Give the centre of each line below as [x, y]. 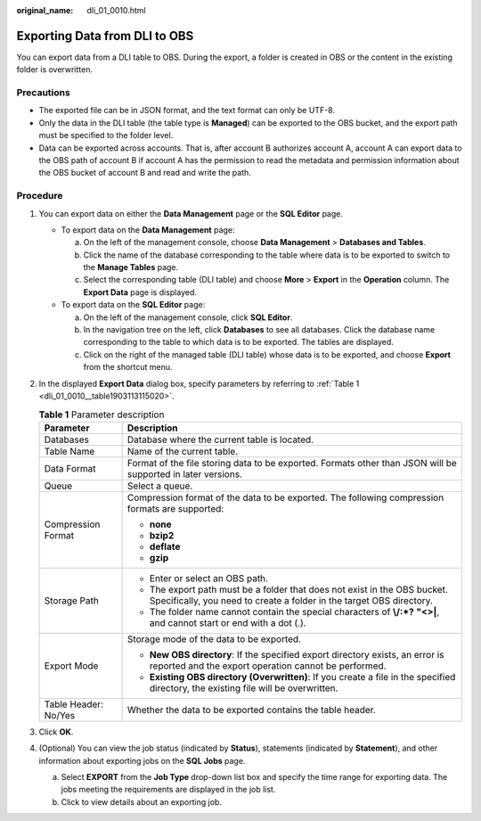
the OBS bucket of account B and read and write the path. [145, 173]
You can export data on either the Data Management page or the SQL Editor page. [191, 213]
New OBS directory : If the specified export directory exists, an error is [297, 654]
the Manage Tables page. [131, 267]
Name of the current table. [183, 451]
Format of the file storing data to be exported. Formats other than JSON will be [292, 463]
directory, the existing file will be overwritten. [244, 688]
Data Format [70, 468]
